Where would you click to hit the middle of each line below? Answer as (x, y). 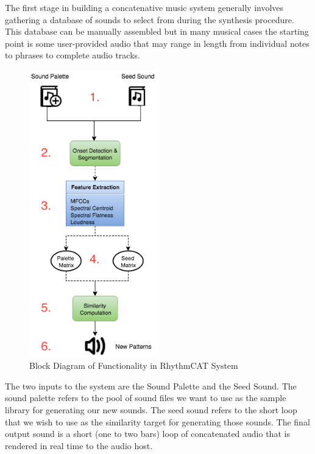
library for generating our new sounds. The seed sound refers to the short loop (151, 410)
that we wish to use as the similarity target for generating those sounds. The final (157, 421)
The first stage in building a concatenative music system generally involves (144, 7)
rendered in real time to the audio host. (79, 445)
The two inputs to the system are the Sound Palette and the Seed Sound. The (151, 386)
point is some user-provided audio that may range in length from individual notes (157, 43)
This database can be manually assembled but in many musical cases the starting (157, 31)
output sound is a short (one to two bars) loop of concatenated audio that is (147, 434)
